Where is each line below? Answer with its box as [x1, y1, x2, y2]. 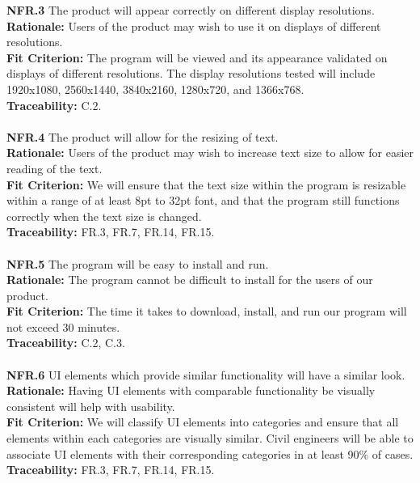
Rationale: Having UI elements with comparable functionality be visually [6, 382, 376, 399]
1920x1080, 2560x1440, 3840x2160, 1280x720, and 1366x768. [6, 80, 304, 97]
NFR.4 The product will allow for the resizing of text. [6, 128, 279, 145]
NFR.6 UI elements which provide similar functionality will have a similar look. [6, 366, 405, 383]
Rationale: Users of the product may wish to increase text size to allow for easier [6, 144, 414, 161]
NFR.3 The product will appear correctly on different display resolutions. [6, 2, 375, 18]
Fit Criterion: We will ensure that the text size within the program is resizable [6, 176, 406, 193]
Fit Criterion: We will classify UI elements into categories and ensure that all [6, 413, 399, 430]
